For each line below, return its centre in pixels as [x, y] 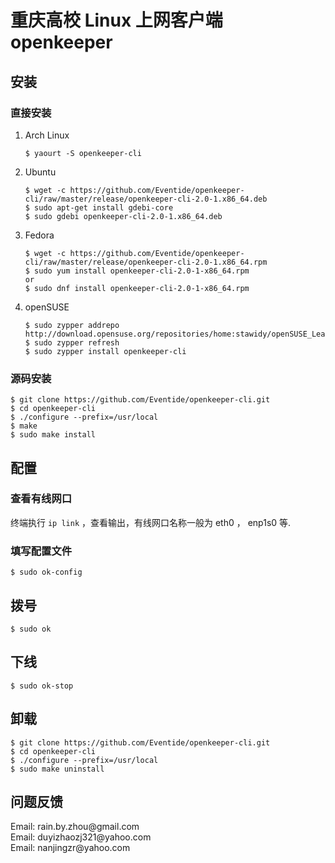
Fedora [39, 235]
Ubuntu [40, 172]
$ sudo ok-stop [42, 686]
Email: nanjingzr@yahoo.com [70, 848]
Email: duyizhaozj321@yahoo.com [81, 837]
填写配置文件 [41, 551]
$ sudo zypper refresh [72, 342]
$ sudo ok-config [46, 572]
